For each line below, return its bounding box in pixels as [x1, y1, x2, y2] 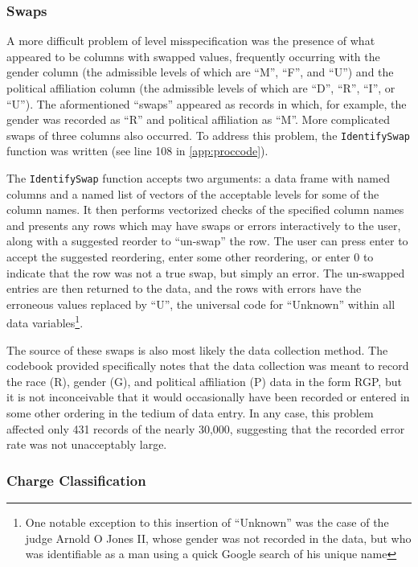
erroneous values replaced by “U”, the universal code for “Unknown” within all [6, 295, 395, 312]
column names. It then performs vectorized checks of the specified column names [6, 201, 404, 218]
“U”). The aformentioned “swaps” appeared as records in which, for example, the [6, 95, 407, 112]
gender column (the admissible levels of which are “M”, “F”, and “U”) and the [6, 64, 394, 80]
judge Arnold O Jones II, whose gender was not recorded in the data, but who [25, 529, 412, 546]
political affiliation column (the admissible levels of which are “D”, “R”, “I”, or [6, 80, 395, 96]
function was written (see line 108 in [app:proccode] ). [6, 142, 268, 159]
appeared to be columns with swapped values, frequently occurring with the [6, 47, 380, 64]
